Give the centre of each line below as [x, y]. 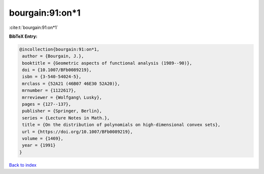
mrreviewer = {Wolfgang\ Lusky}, [62, 97]
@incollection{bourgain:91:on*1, [59, 49]
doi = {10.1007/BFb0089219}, [57, 70]
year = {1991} [39, 145]
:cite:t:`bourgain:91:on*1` [33, 27]
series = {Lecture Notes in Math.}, [66, 118]
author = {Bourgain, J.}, [53, 56]
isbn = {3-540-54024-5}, [52, 77]
